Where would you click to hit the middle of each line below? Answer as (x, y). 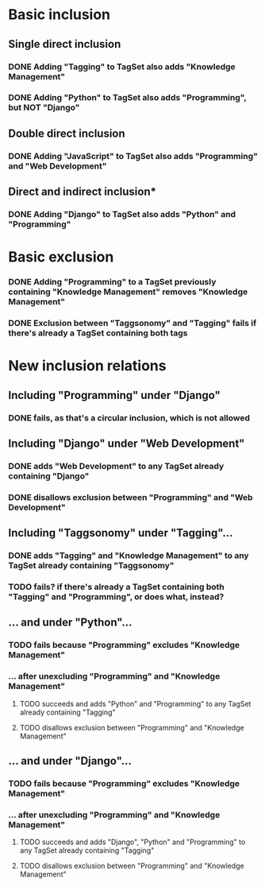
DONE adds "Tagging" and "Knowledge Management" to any (129, 556)
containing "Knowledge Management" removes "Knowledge (128, 292)
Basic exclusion (61, 257)
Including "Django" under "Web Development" (127, 443)
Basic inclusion (60, 15)
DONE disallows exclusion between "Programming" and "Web (131, 497)
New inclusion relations (87, 366)
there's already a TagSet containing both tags (98, 333)
